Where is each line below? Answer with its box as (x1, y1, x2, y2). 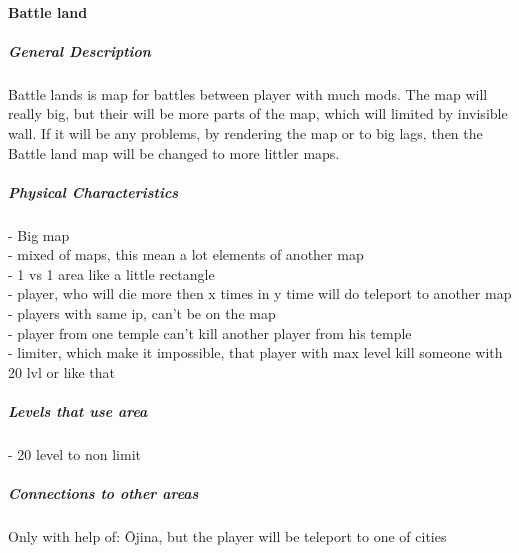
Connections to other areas (8, 483, 199, 504)
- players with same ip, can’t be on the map (8, 303, 276, 324)
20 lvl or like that (8, 361, 115, 382)
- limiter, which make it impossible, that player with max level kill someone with (8, 342, 503, 363)
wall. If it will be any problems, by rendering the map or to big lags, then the (8, 122, 483, 143)
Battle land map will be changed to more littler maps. (8, 142, 340, 163)
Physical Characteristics (8, 181, 179, 202)
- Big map (8, 224, 70, 245)
